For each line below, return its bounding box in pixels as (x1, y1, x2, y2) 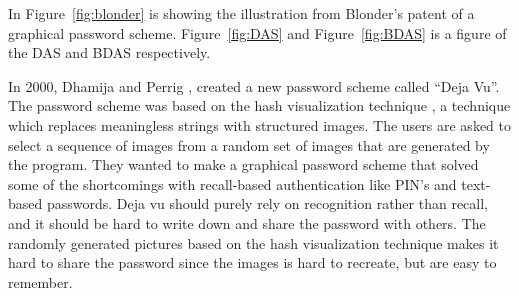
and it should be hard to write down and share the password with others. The (8, 212, 486, 233)
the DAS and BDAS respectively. (8, 42, 211, 63)
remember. (8, 271, 73, 292)
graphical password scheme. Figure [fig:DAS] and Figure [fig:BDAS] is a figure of (8, 22, 507, 43)
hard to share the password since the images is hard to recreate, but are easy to (8, 252, 497, 273)
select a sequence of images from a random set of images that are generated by (8, 134, 490, 155)
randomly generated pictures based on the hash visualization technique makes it (8, 232, 499, 253)
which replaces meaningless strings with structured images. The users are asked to (8, 114, 511, 135)
